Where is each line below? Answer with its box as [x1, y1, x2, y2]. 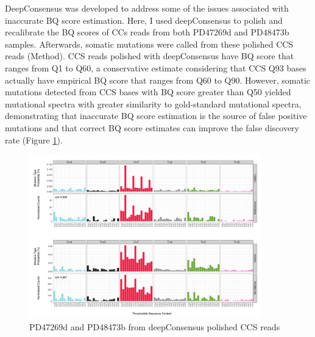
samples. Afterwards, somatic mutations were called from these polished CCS [5, 37, 294, 50]
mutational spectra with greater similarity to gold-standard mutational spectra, [5, 97, 302, 110]
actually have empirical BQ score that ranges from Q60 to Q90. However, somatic [5, 73, 311, 86]
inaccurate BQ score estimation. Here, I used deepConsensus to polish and [5, 13, 283, 26]
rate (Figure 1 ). [5, 133, 63, 146]
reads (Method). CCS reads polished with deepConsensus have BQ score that [5, 49, 294, 62]
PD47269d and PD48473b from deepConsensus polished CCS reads [29, 321, 280, 333]
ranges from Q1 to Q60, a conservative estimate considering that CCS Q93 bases [5, 61, 306, 74]
